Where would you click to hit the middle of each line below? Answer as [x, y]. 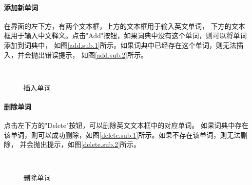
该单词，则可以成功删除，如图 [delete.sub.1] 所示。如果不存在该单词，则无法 [122, 134]
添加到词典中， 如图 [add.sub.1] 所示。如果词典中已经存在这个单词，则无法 [120, 45]
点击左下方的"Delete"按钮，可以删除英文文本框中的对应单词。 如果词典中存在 [126, 125]
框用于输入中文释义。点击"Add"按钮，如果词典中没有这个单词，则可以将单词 [126, 35]
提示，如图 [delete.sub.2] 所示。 [94, 144]
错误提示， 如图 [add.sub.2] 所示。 [96, 54]
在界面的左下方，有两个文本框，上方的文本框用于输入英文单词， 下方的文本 [125, 26]
